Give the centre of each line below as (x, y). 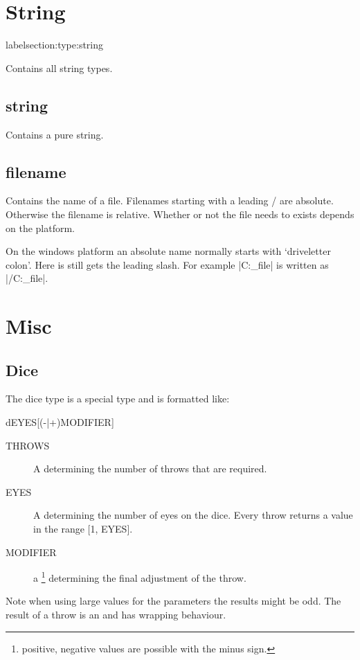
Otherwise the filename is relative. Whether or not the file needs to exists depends (180, 214)
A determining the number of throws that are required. (150, 469)
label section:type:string (55, 45)
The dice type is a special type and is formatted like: (118, 399)
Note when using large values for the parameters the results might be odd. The (173, 601)
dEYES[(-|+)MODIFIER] (60, 422)
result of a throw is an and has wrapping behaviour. (116, 615)
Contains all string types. (59, 68)
